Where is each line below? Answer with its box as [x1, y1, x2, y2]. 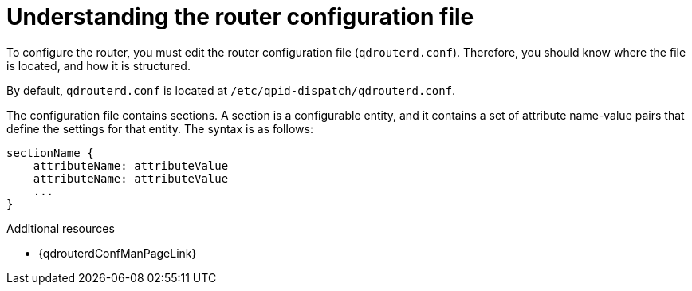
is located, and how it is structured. [6, 58, 191, 73]
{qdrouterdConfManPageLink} [38, 246, 197, 260]
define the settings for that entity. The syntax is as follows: [6, 121, 313, 136]
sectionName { [6, 146, 94, 159]
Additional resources [6, 221, 115, 235]
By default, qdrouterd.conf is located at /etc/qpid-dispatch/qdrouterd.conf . [6, 83, 456, 97]
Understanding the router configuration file [6, 3, 474, 30]
